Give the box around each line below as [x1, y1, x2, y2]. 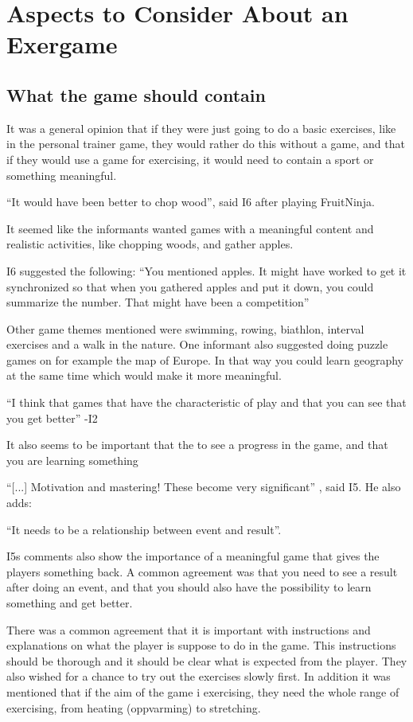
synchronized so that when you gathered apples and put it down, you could [6, 278, 374, 295]
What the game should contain [6, 82, 266, 107]
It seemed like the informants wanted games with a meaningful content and [6, 220, 374, 236]
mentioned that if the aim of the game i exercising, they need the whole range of [6, 683, 399, 700]
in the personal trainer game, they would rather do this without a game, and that [6, 135, 405, 152]
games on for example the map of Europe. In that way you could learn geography [6, 351, 403, 368]
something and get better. [6, 595, 133, 611]
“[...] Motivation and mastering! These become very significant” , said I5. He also [6, 478, 401, 495]
